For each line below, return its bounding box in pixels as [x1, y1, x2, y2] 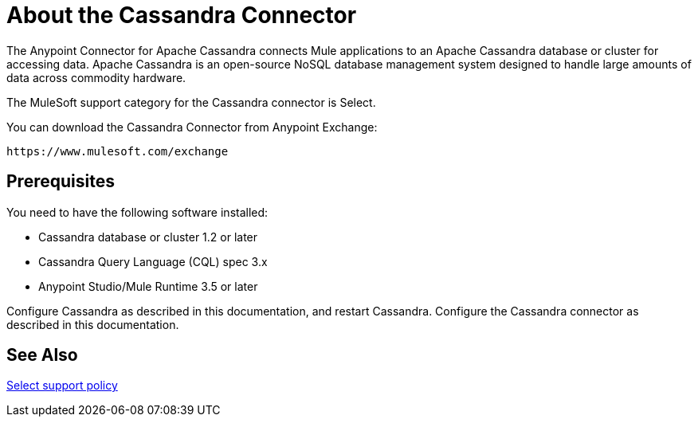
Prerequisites [6, 171, 115, 192]
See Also [6, 345, 78, 366]
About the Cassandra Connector [6, 2, 357, 29]
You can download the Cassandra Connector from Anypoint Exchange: [6, 119, 378, 134]
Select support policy [6, 378, 118, 393]
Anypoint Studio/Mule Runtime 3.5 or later [38, 279, 258, 293]
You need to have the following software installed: [6, 205, 269, 219]
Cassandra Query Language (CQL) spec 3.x [38, 254, 268, 268]
